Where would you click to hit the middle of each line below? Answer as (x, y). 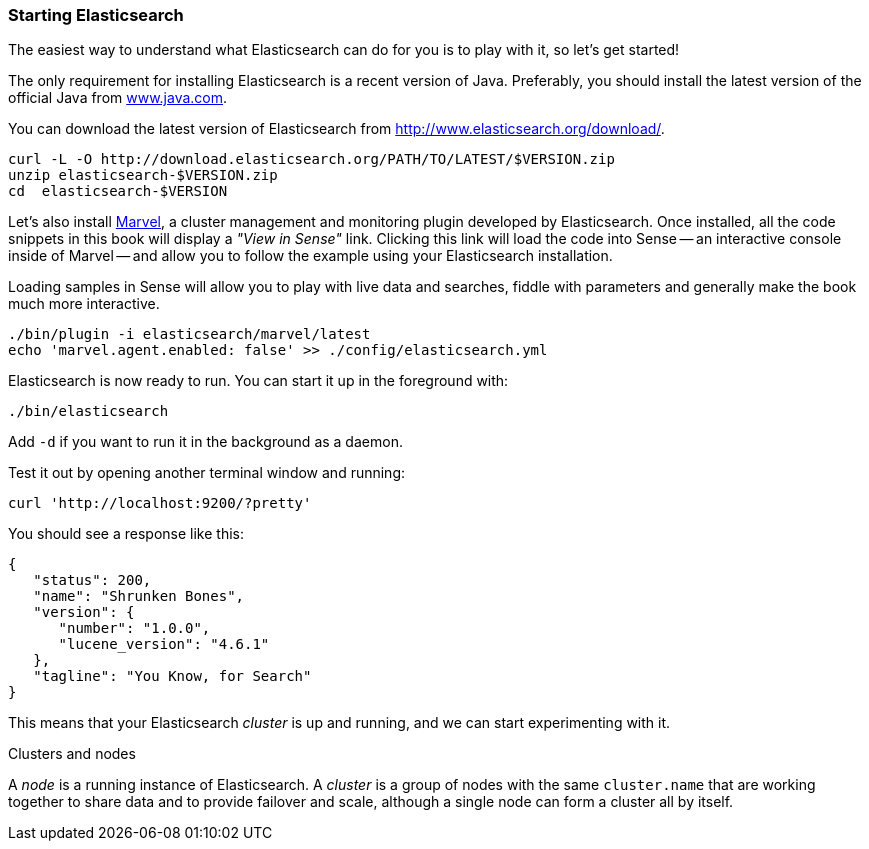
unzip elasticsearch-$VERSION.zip (143, 175)
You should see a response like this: (126, 534)
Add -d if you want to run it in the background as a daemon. (205, 442)
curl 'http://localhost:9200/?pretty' (160, 503)
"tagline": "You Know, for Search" (172, 676)
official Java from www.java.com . (118, 98)
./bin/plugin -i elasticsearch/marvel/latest (189, 334)
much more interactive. (84, 304)
